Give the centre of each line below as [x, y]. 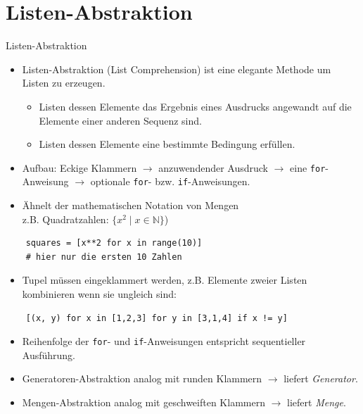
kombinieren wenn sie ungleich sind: [99, 293]
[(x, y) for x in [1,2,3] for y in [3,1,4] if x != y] [157, 318]
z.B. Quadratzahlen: [65, 219]
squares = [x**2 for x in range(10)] [114, 243]
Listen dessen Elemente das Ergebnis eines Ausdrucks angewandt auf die [195, 106]
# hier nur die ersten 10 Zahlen [104, 257]
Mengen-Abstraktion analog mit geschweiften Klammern [144, 402]
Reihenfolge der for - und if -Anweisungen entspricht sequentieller [164, 341]
